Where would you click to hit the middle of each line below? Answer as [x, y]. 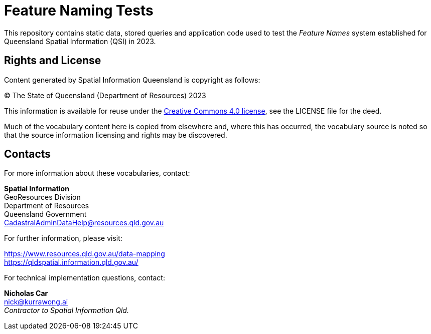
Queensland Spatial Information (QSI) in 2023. [80, 41]
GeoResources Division [42, 197]
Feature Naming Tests [79, 11]
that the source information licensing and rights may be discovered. [116, 135]
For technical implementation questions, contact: [85, 278]
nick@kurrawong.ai [36, 302]
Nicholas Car [26, 293]
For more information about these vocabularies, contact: [97, 173]
